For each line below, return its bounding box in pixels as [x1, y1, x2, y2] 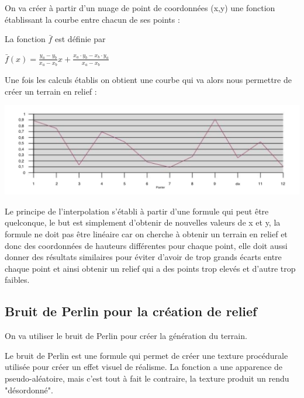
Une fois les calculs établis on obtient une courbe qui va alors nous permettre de [5, 74, 292, 86]
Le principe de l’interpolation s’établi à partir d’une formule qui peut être [5, 205, 269, 217]
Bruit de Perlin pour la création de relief [5, 302, 257, 320]
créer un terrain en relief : [5, 85, 97, 97]
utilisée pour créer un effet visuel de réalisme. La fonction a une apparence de [5, 361, 283, 373]
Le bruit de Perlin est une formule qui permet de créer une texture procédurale [5, 349, 288, 361]
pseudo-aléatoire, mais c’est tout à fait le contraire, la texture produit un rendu [5, 372, 289, 384]
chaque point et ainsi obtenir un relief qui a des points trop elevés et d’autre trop [5, 262, 296, 274]
